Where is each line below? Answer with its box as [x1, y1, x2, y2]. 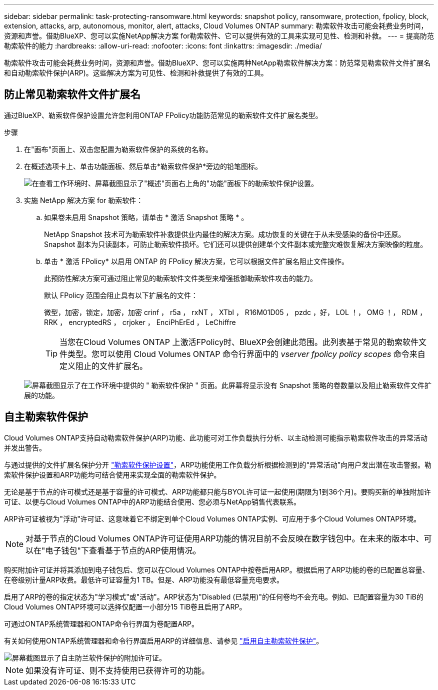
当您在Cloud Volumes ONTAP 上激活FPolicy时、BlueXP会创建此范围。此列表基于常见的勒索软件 [59, 336, 418, 347]
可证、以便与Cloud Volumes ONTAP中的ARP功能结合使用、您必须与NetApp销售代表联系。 [4, 497, 300, 506]
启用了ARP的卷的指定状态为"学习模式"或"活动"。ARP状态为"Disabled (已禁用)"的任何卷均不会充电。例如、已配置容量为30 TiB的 [4, 592, 423, 601]
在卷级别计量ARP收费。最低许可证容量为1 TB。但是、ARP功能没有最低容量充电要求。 [4, 575, 284, 584]
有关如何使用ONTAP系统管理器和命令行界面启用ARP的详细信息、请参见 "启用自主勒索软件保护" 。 [4, 636, 323, 645]
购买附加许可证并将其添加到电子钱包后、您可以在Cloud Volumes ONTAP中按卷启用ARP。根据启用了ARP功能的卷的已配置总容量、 [4, 565, 429, 574]
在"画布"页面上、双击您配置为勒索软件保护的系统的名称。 [24, 144, 213, 153]
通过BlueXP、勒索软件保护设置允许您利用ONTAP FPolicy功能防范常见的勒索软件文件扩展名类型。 [4, 110, 322, 119]
